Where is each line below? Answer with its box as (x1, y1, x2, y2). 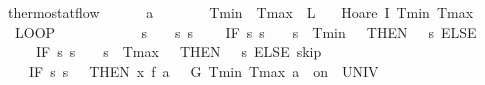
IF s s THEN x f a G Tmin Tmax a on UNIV (28, 60, 379, 81)
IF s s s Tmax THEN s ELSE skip (35, 41, 322, 62)
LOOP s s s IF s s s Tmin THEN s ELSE (14, 21, 477, 42)
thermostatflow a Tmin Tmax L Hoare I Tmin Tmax (7, 2, 474, 22)
